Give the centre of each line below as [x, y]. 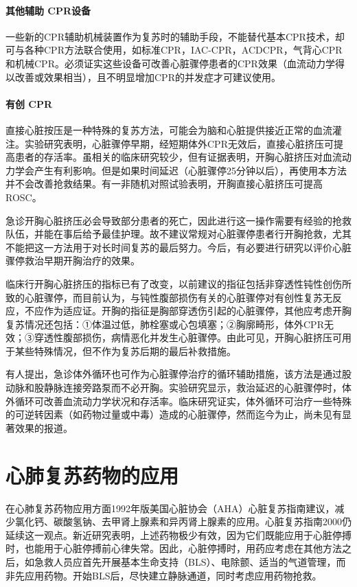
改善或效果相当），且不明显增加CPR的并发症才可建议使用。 [148, 77]
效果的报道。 [44, 427]
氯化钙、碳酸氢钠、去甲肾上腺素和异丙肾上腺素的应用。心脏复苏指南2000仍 [183, 521]
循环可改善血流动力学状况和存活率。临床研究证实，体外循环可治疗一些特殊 [183, 401]
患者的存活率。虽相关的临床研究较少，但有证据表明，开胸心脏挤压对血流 [178, 157]
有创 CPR [29, 103]
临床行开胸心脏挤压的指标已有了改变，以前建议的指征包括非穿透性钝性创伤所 [178, 283]
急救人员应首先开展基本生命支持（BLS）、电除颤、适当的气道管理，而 [190, 561]
